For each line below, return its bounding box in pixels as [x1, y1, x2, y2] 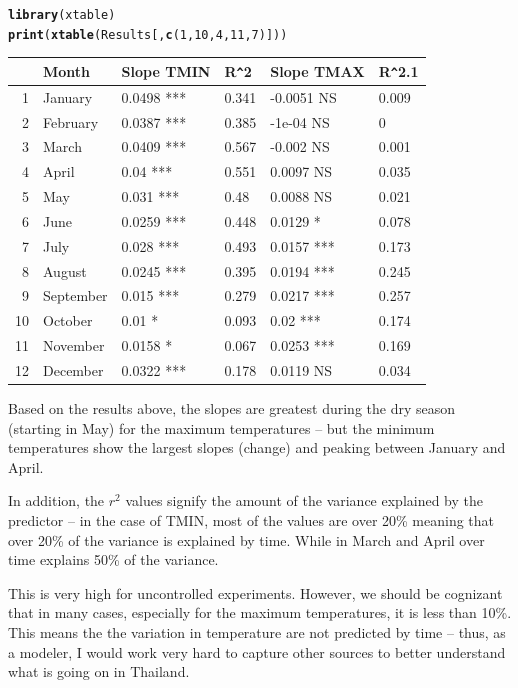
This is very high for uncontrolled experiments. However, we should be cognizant [8, 582, 503, 603]
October [43, 310, 93, 331]
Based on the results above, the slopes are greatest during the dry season [8, 398, 456, 419]
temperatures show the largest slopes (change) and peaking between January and [8, 437, 506, 458]
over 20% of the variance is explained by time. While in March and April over [8, 529, 485, 550]
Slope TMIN [121, 60, 211, 81]
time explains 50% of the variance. [8, 549, 219, 570]
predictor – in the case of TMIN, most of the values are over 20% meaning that [8, 510, 495, 531]
